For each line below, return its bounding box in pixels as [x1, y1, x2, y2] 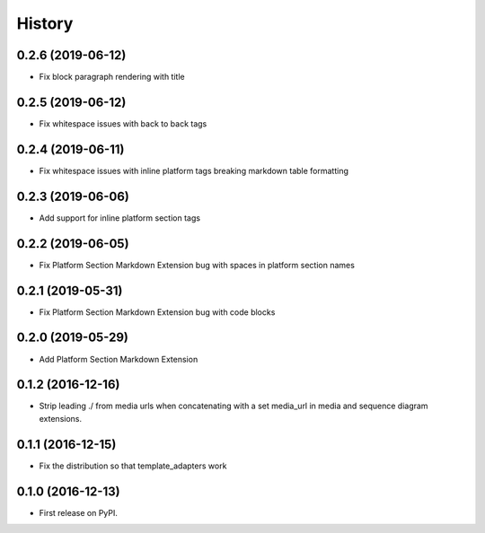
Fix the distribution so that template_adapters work [39, 460, 227, 471]
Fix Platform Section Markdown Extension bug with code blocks [39, 306, 276, 318]
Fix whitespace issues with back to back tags [39, 118, 207, 129]
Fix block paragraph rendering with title [39, 72, 185, 83]
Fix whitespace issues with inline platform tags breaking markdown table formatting [39, 165, 349, 176]
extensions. [39, 413, 83, 424]
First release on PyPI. [39, 507, 119, 518]
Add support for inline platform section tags [39, 212, 201, 223]
